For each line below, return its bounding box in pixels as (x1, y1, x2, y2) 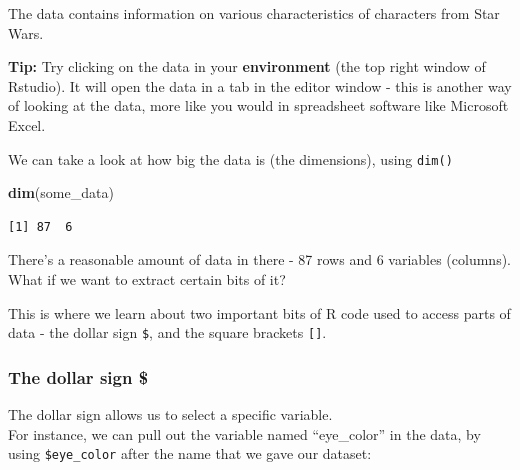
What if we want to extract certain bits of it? (8, 269, 286, 289)
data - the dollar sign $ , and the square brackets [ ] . (8, 322, 327, 343)
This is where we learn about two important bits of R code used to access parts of (8, 302, 511, 323)
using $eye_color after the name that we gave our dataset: (8, 443, 372, 464)
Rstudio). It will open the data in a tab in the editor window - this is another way (8, 75, 512, 96)
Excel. (8, 114, 46, 135)
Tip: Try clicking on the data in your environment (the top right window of (8, 56, 486, 77)
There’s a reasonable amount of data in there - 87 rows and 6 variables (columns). (8, 249, 511, 270)
